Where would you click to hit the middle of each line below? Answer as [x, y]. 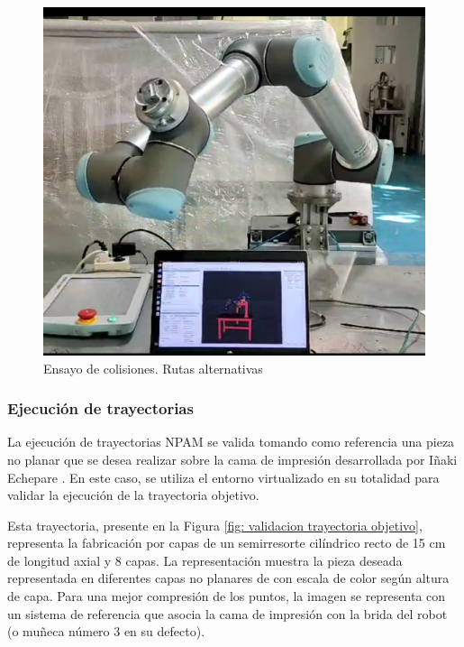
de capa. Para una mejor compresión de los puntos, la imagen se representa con [227, 596]
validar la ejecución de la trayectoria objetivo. [133, 495]
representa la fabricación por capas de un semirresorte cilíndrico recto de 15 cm [227, 543]
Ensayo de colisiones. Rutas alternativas [153, 368]
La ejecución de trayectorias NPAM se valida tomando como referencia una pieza [231, 442]
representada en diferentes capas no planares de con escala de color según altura [228, 578]
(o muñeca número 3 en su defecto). [106, 631]
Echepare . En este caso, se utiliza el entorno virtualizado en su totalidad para [223, 477]
